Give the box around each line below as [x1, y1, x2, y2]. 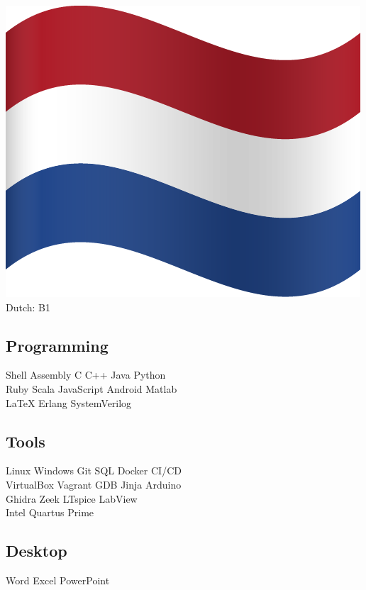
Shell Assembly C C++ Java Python [6, 367, 166, 382]
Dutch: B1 [6, 299, 50, 314]
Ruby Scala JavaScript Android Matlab [6, 381, 177, 396]
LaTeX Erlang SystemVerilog [6, 395, 132, 410]
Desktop [6, 540, 67, 562]
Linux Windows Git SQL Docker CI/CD [6, 463, 182, 478]
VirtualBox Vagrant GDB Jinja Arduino [6, 477, 182, 491]
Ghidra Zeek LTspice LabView [6, 491, 138, 506]
